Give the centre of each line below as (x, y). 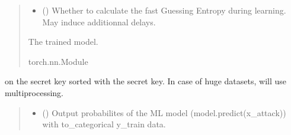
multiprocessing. (34, 92)
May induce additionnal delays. (99, 22)
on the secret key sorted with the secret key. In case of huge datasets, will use (146, 81)
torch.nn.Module (58, 61)
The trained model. (63, 42)
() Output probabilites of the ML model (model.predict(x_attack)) (164, 112)
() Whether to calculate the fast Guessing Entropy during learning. (164, 10)
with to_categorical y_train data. (104, 124)
